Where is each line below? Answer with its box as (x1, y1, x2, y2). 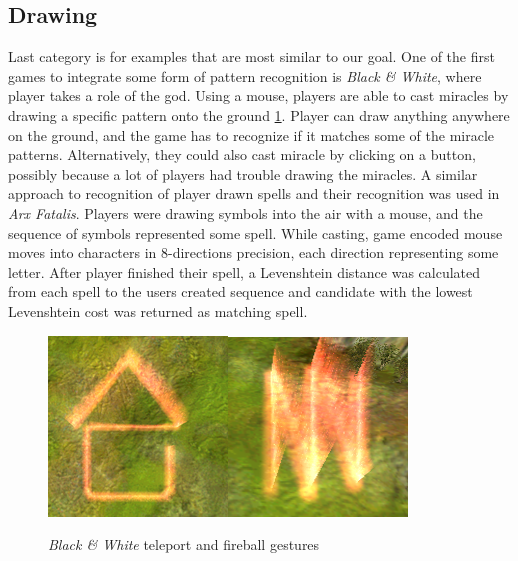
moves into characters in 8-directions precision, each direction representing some (8, 242, 499, 263)
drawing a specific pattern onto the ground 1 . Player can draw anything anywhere (8, 104, 510, 125)
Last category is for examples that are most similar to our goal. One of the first (8, 46, 495, 67)
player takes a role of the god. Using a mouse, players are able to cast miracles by (8, 85, 509, 106)
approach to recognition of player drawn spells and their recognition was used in (8, 183, 500, 204)
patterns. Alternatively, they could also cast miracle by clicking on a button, (8, 144, 476, 165)
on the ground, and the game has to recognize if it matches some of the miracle (8, 124, 495, 145)
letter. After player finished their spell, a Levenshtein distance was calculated (8, 261, 481, 282)
